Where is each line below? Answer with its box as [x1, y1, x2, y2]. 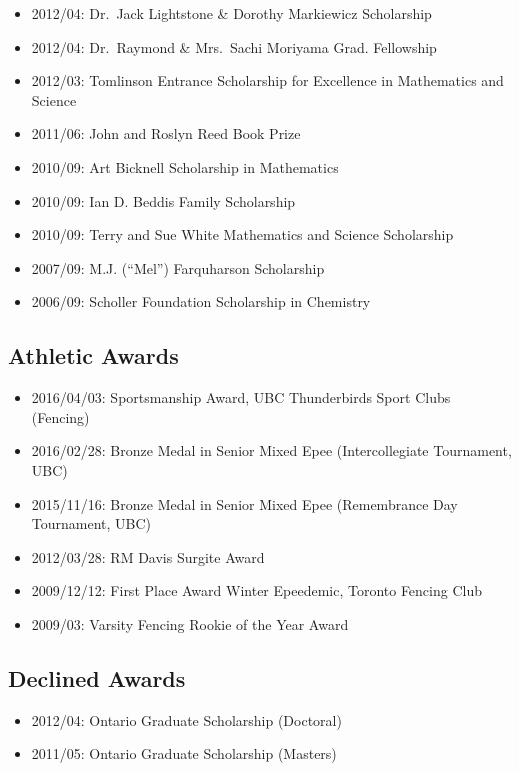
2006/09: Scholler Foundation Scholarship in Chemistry [31, 291, 371, 312]
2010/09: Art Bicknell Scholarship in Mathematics [31, 156, 339, 177]
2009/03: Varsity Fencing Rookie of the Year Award [31, 613, 349, 634]
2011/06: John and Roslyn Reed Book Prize [31, 123, 301, 144]
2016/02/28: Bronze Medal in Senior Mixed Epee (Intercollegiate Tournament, [31, 440, 512, 461]
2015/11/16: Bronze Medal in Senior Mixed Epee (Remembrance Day [31, 493, 458, 514]
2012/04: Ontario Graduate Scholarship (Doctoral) [31, 709, 342, 730]
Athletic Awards [8, 340, 179, 371]
